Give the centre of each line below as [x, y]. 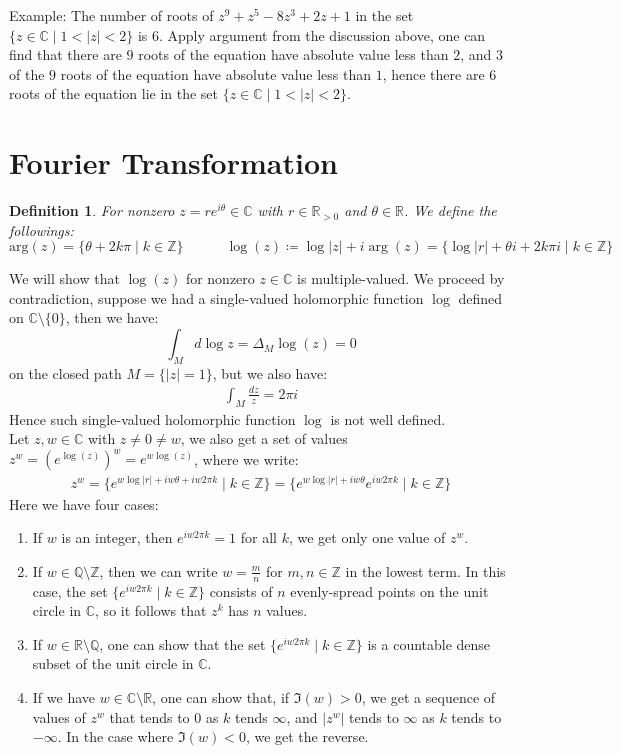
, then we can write [158, 570]
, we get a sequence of [428, 696]
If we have [63, 696]
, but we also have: [270, 372]
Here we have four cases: [84, 503]
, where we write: [246, 458]
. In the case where [115, 736]
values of [59, 716]
